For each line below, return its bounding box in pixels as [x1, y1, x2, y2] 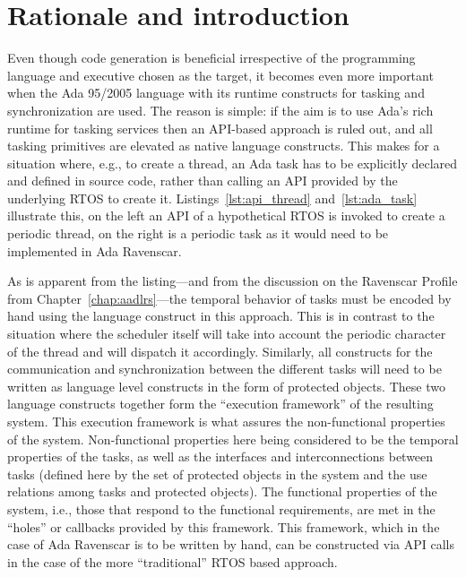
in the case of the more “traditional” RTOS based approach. [7, 552, 338, 571]
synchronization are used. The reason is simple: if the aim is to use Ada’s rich [7, 100, 434, 119]
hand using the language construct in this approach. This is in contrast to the [7, 306, 435, 325]
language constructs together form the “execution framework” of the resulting [7, 394, 434, 413]
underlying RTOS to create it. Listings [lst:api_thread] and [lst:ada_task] [7, 188, 418, 207]
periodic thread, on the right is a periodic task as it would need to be [7, 224, 389, 243]
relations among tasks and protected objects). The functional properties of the [7, 482, 437, 501]
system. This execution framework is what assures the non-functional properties [7, 412, 445, 430]
